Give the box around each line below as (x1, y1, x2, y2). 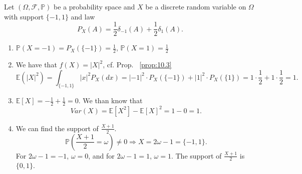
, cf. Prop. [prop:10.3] (103, 59, 172, 70)
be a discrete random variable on (145, 1, 246, 11)
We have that (16, 59, 57, 70)
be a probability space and (54, 1, 135, 11)
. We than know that (78, 95, 143, 106)
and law (71, 11, 95, 21)
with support (4, 11, 44, 21)
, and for (88, 150, 115, 161)
